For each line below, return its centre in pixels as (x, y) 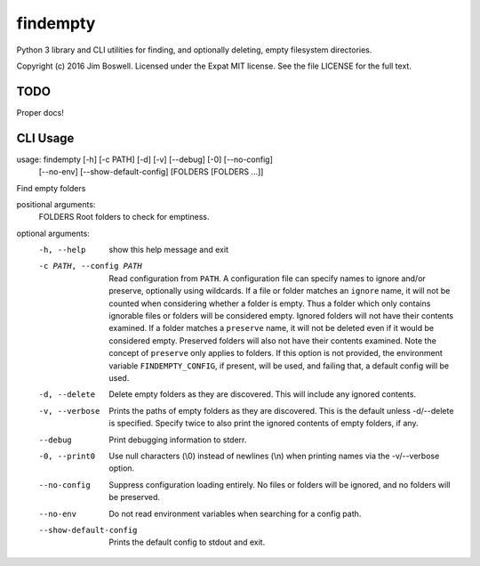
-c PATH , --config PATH (90, 266)
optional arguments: (53, 233)
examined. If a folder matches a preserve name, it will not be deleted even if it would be (272, 328)
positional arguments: (56, 204)
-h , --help (62, 250)
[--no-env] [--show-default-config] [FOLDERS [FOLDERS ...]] (151, 172)
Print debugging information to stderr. (178, 440)
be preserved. (134, 497)
